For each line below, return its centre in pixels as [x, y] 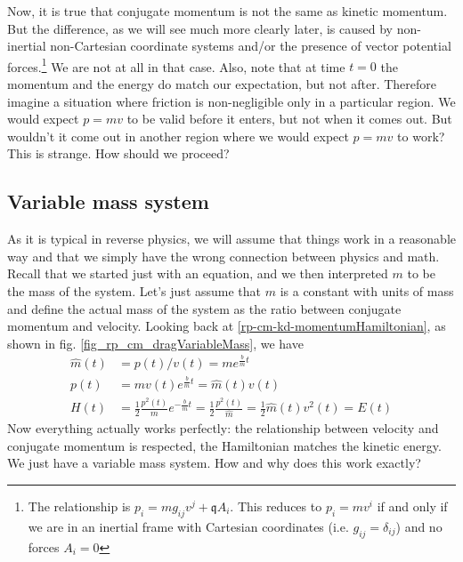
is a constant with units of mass [367, 290]
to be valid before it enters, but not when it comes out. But [289, 119]
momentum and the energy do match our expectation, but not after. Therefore [222, 84]
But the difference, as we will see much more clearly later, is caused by [200, 28]
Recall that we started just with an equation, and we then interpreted [198, 273]
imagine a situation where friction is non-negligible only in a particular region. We [231, 101]
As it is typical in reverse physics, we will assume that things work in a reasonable [232, 239]
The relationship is [79, 506]
